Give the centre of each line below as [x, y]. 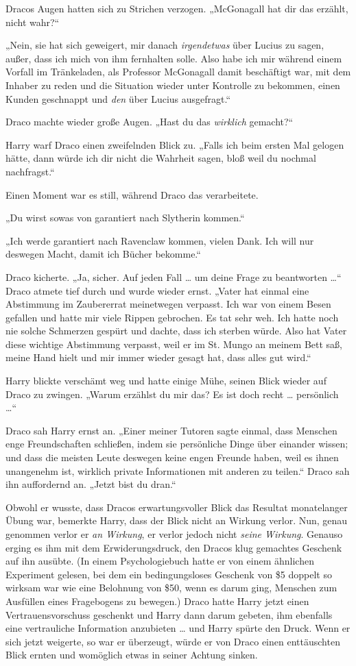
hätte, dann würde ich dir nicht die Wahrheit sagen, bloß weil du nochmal [161, 158]
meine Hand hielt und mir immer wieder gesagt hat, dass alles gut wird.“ [158, 357]
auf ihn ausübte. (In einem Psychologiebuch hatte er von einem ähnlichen [160, 561]
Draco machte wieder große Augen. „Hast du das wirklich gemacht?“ [150, 122]
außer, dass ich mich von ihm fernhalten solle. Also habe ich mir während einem [174, 58]
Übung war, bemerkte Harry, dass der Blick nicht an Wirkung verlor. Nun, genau [177, 520]
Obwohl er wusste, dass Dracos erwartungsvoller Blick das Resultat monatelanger [177, 507]
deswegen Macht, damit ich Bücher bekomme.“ [103, 254]
